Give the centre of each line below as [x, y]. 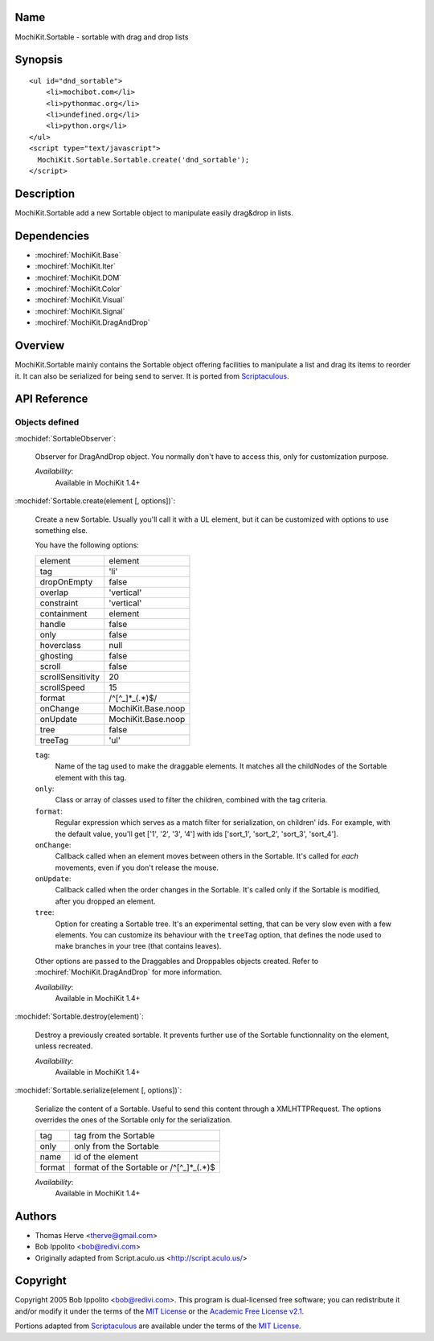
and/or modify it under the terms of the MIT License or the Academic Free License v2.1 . [160, 1311]
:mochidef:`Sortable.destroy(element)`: [79, 1016]
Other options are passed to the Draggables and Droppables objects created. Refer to [177, 961]
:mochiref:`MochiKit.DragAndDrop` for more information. [129, 972]
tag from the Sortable [115, 1135]
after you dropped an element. [105, 901]
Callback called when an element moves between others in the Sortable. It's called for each [207, 856]
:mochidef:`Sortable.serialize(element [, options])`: [98, 1090]
